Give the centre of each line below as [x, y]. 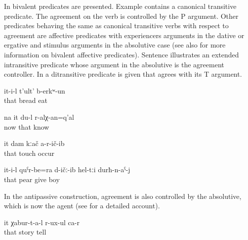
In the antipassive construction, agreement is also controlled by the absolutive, [123, 196]
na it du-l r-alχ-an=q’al [39, 117]
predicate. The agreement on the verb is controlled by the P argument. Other [121, 16]
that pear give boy [32, 179]
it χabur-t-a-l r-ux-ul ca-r [42, 222]
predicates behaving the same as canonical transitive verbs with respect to [116, 25]
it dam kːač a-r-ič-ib [34, 143]
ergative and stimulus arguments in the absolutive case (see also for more [115, 45]
